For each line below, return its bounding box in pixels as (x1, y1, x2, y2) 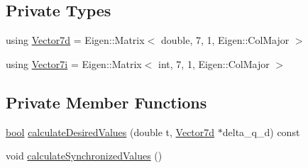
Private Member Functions (6, 91, 207, 113)
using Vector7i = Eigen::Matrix (6, 56, 142, 71)
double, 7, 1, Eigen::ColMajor (160, 33, 290, 47)
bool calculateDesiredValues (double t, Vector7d (6, 124, 215, 139)
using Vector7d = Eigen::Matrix (6, 33, 145, 47)
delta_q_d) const (222, 124, 300, 139)
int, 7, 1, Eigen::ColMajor (158, 56, 270, 71)
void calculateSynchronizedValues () (6, 148, 163, 163)
